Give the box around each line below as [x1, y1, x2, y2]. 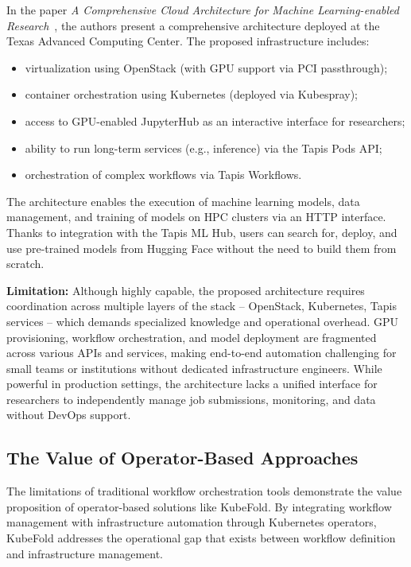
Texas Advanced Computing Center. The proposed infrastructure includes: [6, 33, 370, 49]
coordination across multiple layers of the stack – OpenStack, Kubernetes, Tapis [6, 297, 397, 314]
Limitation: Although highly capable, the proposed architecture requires [6, 282, 365, 298]
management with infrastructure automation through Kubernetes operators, [6, 514, 377, 530]
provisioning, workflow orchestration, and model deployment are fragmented [6, 328, 377, 345]
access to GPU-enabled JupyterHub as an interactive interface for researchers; [25, 112, 405, 129]
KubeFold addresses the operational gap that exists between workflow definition [6, 530, 396, 546]
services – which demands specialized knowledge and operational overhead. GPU [6, 313, 399, 329]
